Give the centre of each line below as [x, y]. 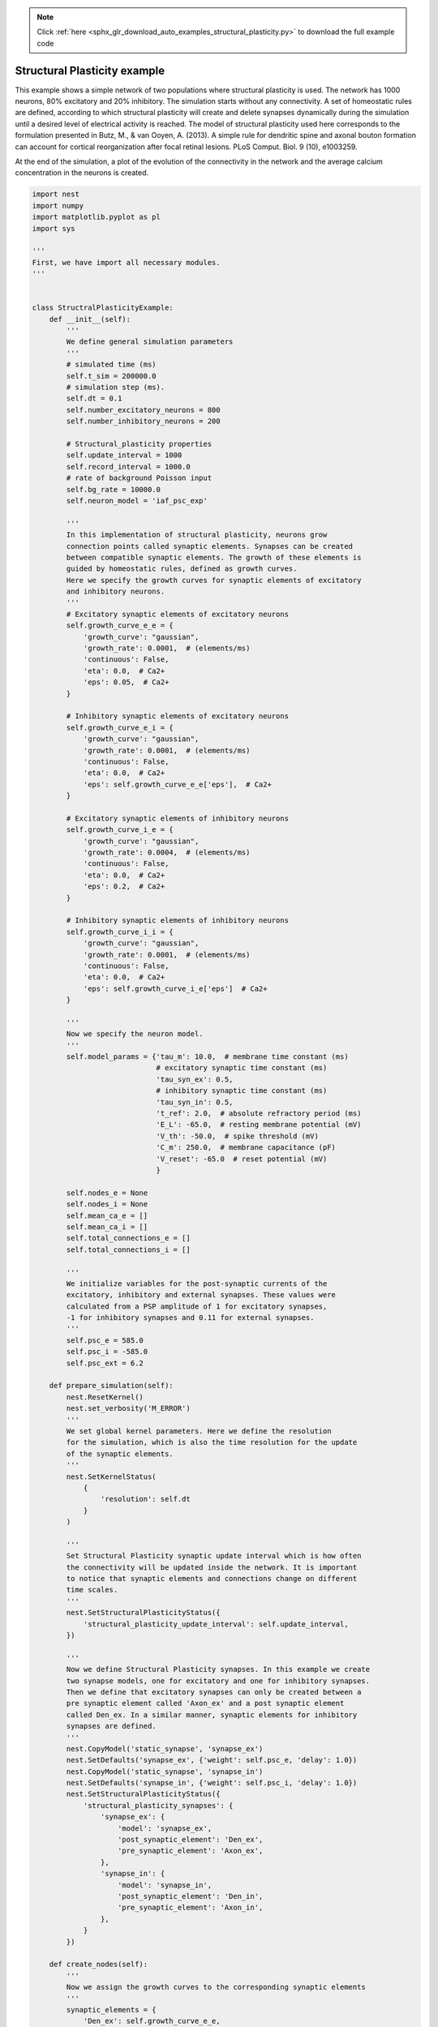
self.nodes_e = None [107, 1193]
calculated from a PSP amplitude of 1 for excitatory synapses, [197, 1306]
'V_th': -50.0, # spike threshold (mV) [238, 1136]
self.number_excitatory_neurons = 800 [143, 410]
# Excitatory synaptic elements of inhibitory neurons [178, 818]
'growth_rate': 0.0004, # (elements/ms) [167, 853]
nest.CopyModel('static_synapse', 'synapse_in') [165, 1771]
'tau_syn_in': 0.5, [195, 1102]
